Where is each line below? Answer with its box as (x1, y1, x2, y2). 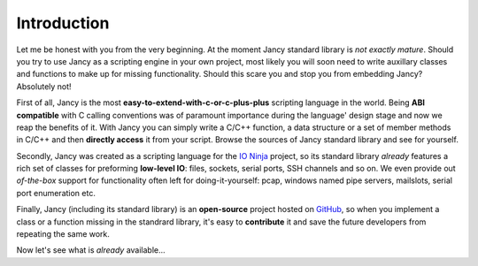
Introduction (16, 13, 110, 33)
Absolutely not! (16, 80, 72, 92)
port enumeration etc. (16, 187, 96, 198)
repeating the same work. (16, 229, 111, 239)
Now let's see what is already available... (16, 245, 166, 255)
